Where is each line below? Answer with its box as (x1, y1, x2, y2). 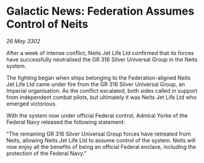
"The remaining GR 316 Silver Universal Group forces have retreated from (6, 130, 191, 137)
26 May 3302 (6, 37, 41, 45)
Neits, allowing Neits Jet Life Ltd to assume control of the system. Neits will (6, 136, 196, 144)
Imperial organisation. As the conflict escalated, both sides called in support (6, 87, 198, 94)
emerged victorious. (6, 100, 57, 107)
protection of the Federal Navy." (6, 150, 87, 157)
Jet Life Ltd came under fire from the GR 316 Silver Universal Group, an (6, 81, 185, 88)
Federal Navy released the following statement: (6, 118, 125, 126)
